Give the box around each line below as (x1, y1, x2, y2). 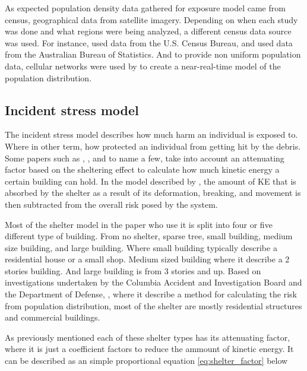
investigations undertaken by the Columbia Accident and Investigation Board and (5, 276, 302, 288)
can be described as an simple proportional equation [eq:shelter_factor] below (5, 354, 288, 367)
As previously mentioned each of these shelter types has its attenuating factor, (5, 331, 290, 343)
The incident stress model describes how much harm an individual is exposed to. (5, 128, 298, 141)
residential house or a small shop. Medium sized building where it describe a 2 (5, 253, 290, 265)
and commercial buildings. (5, 311, 100, 324)
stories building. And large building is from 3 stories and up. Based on (5, 264, 261, 277)
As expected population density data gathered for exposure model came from (5, 2, 286, 14)
